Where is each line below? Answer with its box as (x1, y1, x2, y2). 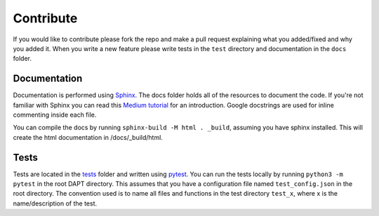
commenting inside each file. (13, 110, 97, 119)
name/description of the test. (13, 199, 98, 208)
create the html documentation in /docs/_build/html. (13, 133, 163, 141)
